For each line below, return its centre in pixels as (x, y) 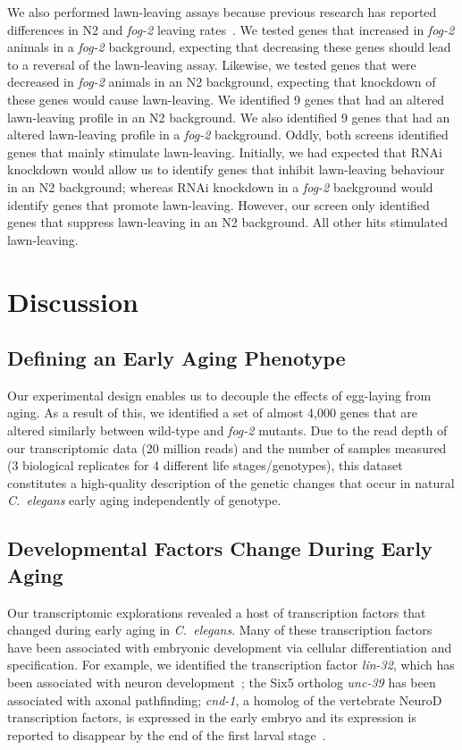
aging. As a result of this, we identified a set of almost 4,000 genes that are (212, 413)
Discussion (73, 301)
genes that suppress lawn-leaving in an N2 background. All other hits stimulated (227, 222)
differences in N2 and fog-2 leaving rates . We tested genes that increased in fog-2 (231, 29)
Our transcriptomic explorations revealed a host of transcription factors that (217, 612)
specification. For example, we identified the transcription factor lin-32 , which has (231, 665)
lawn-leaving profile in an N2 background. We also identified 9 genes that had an (229, 117)
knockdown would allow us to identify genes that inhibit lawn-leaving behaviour (226, 169)
